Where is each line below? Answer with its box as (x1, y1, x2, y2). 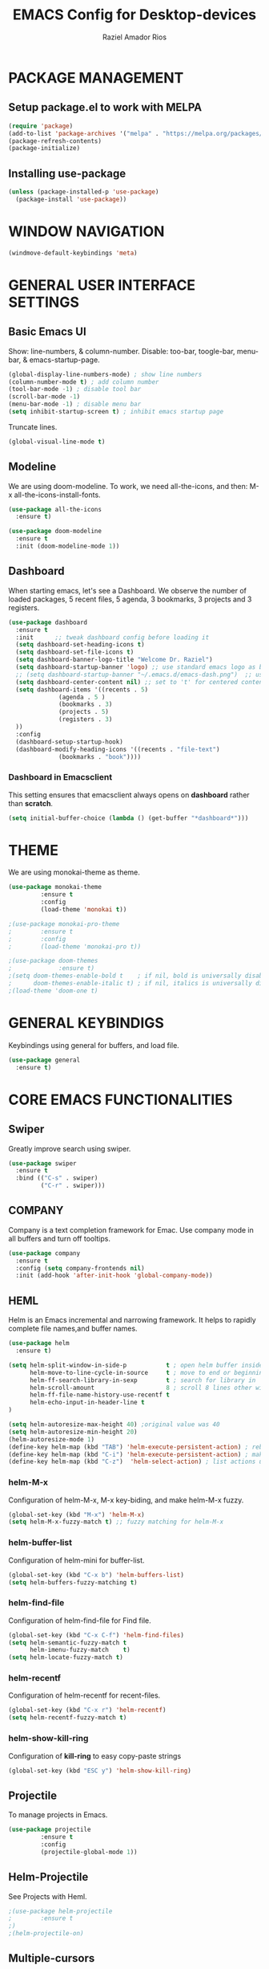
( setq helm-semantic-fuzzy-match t (8, 1638, 127, 1647)
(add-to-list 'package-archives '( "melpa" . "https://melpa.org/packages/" (8, 129, 267, 137)
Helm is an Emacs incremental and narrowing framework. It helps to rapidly (8, 1315, 256, 1325)
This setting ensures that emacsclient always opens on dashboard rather (8, 789, 250, 800)
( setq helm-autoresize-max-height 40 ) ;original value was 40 (8, 1421, 220, 1429)
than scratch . (8, 798, 54, 808)
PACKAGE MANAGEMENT (8, 68, 184, 87)
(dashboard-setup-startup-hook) (15, 737, 124, 746)
